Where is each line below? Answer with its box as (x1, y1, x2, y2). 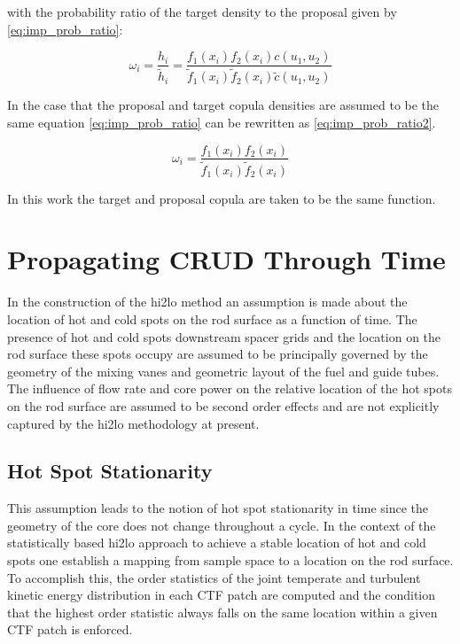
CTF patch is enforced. (7, 620, 133, 639)
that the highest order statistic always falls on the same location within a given (7, 602, 438, 621)
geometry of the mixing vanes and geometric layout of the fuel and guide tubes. (7, 361, 440, 380)
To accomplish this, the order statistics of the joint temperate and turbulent (7, 568, 421, 586)
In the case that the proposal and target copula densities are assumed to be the (7, 96, 440, 114)
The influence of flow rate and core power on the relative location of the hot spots (7, 379, 452, 398)
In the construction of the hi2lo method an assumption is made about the (7, 292, 408, 311)
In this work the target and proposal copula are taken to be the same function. (7, 189, 436, 207)
